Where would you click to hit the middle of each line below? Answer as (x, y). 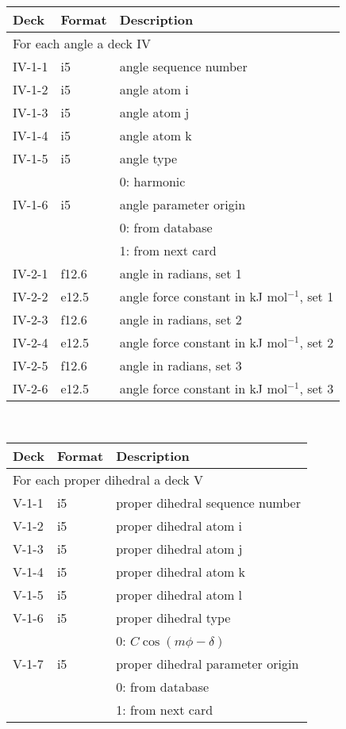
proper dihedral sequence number (208, 502)
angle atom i (154, 89)
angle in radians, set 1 (181, 273)
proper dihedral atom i (179, 525)
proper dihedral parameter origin (208, 663)
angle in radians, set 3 (181, 365)
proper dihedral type (173, 617)
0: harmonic (152, 181)
